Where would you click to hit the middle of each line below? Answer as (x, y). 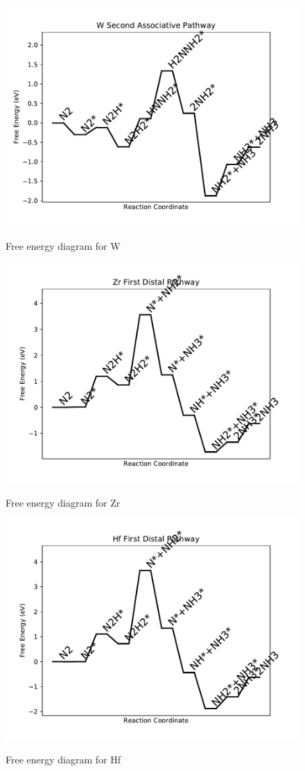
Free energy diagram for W (63, 245)
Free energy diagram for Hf (63, 759)
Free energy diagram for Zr (63, 502)
